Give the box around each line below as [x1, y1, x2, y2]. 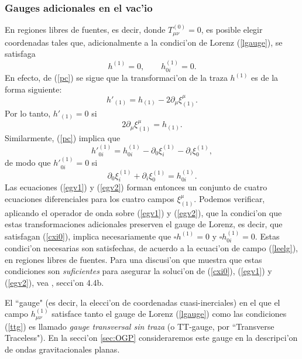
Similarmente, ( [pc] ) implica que [5, 132, 121, 144]
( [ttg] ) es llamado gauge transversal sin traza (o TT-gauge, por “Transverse [5, 320, 274, 332]
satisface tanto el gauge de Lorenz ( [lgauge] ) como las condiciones [52, 307, 287, 320]
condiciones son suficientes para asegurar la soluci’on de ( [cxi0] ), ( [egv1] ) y [5, 265, 272, 277]
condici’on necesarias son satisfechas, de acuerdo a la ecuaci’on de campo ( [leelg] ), [5, 242, 298, 254]
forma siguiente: [5, 83, 62, 95]
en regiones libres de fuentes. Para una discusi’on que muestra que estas [5, 253, 262, 265]
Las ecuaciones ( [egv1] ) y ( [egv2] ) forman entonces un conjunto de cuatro [5, 181, 267, 193]
